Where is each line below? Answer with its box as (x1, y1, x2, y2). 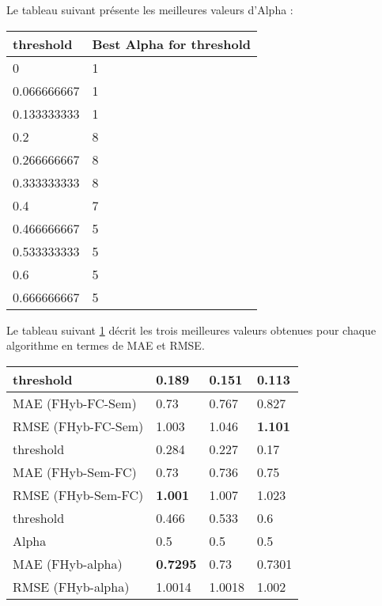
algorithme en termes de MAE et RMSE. (6, 337, 205, 354)
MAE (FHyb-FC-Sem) (13, 393, 137, 412)
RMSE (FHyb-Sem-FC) (13, 485, 144, 504)
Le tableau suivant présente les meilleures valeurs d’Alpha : (6, 2, 293, 17)
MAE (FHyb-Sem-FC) (13, 462, 137, 481)
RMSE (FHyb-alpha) (13, 577, 130, 596)
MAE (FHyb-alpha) (13, 554, 123, 573)
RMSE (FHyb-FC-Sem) (13, 416, 144, 435)
